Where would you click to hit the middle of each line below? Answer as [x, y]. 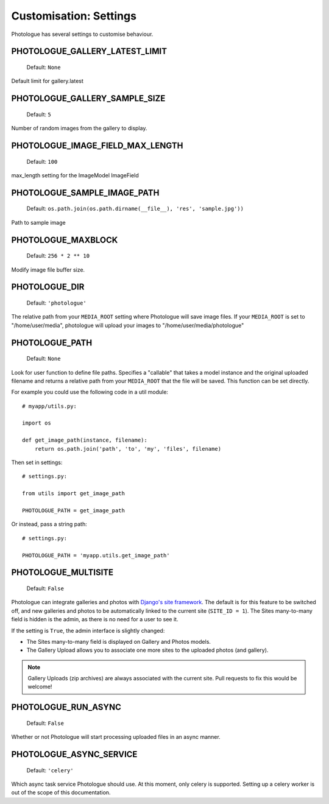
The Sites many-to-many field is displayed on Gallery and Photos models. [119, 641]
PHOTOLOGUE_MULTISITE [62, 573]
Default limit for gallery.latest [47, 81]
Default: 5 [39, 114]
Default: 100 [42, 161]
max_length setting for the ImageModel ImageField [75, 175]
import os [37, 423]
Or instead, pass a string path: [49, 524]
